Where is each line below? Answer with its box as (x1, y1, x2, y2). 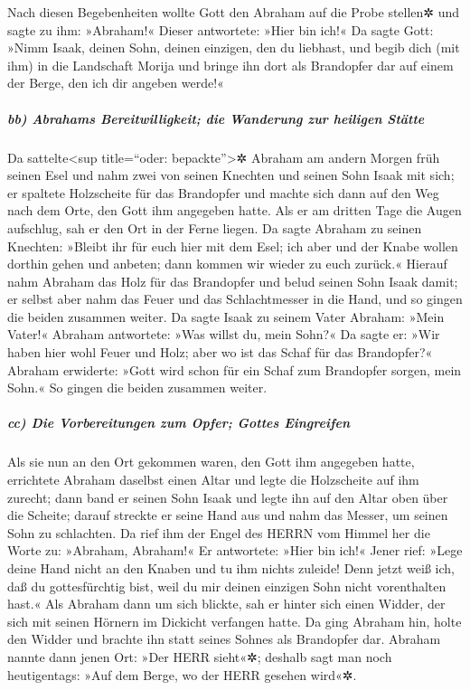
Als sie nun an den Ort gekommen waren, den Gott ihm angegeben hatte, (7, 452, 415, 471)
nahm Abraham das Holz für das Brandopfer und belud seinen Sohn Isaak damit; (7, 271, 458, 290)
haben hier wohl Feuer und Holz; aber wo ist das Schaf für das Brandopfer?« (7, 343, 433, 362)
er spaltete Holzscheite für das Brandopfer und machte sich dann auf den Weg (7, 183, 439, 202)
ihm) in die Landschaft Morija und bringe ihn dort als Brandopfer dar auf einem (7, 55, 454, 74)
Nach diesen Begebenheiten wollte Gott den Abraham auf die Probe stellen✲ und (7, 3, 460, 21)
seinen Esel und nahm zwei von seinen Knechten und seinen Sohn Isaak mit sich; (7, 165, 455, 184)
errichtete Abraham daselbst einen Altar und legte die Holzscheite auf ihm (7, 470, 419, 488)
